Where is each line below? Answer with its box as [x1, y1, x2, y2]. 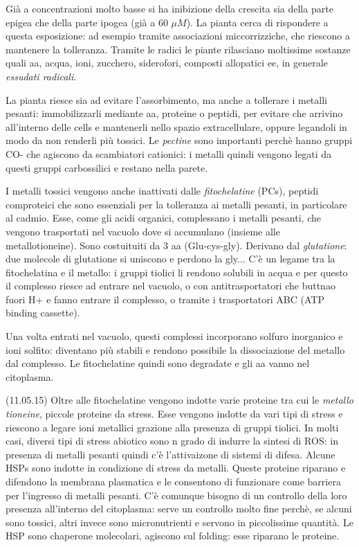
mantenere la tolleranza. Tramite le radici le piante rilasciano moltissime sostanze [6, 42, 351, 56]
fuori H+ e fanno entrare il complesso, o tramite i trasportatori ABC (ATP [6, 292, 324, 306]
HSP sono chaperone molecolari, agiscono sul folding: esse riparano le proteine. [6, 528, 340, 543]
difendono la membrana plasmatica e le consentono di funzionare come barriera [6, 474, 341, 488]
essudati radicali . [6, 69, 77, 83]
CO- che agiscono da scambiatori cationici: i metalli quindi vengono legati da [6, 146, 332, 161]
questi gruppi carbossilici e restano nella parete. [6, 160, 208, 174]
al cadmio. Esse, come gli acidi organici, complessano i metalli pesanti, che [6, 210, 321, 225]
